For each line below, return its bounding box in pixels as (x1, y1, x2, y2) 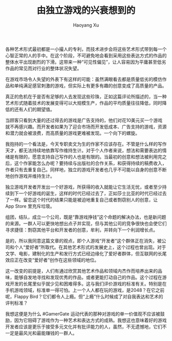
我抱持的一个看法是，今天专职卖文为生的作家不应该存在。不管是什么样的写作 (5, 141, 167, 147)
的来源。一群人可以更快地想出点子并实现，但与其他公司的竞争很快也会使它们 (5, 220, 167, 226)
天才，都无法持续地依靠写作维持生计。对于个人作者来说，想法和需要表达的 (5, 147, 162, 153)
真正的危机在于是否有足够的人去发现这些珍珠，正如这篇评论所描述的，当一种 (5, 93, 167, 99)
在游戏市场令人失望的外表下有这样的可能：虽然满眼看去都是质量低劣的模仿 (5, 76, 162, 82)
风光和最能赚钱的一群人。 (23, 330, 77, 336)
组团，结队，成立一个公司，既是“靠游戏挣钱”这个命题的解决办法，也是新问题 (5, 214, 166, 220)
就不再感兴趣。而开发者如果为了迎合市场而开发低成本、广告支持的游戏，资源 (5, 124, 167, 130)
